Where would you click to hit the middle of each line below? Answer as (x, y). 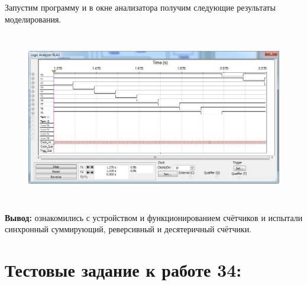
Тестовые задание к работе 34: (123, 270)
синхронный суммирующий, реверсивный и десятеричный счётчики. (128, 229)
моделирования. (33, 19)
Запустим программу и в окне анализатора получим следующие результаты (140, 7)
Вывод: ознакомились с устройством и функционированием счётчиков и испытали (154, 217)
